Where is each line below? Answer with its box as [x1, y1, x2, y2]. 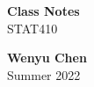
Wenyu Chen [7, 48, 87, 67]
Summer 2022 [7, 65, 81, 83]
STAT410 [7, 18, 58, 37]
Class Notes [7, 2, 80, 19]
